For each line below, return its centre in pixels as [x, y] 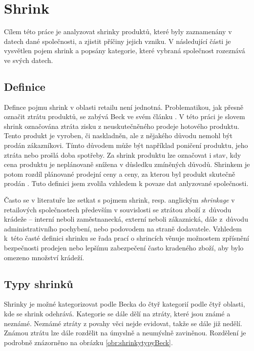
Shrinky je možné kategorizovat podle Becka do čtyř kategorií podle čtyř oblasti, [125, 304]
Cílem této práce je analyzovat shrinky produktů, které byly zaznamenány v [118, 31]
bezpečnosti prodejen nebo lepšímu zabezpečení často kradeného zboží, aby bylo [124, 248]
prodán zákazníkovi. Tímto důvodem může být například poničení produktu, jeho [126, 145]
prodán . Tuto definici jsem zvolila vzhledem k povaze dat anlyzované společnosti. [126, 183]
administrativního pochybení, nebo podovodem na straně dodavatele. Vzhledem [123, 228]
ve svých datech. [29, 60]
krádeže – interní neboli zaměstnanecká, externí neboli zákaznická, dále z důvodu [126, 219]
